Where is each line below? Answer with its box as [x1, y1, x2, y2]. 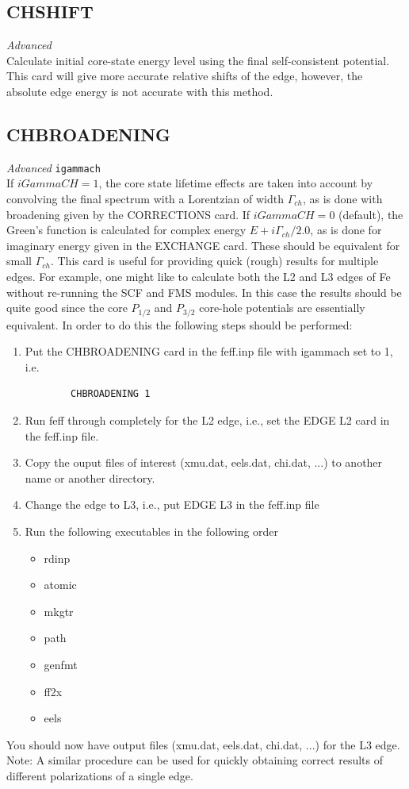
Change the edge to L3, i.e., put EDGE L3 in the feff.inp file [25, 496, 319, 513]
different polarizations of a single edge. [6, 767, 193, 783]
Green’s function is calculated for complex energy [6, 221, 247, 238]
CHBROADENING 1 [71, 388, 151, 400]
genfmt [44, 656, 78, 672]
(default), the [338, 206, 403, 222]
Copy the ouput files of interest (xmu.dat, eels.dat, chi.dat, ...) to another [25, 454, 383, 471]
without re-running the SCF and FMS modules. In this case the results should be [6, 283, 402, 300]
